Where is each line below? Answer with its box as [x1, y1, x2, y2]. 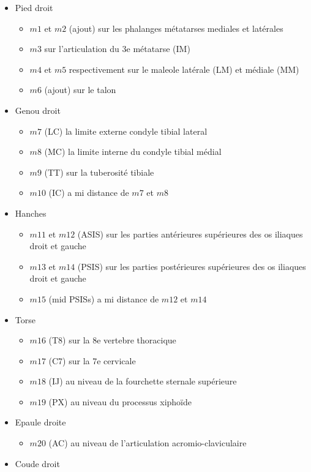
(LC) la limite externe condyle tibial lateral [44, 124, 208, 137]
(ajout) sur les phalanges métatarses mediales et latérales [69, 21, 283, 34]
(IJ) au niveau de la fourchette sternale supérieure [48, 375, 237, 388]
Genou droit [15, 103, 61, 116]
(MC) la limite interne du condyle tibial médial [44, 145, 222, 158]
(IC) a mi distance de [48, 186, 129, 199]
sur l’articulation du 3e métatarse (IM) [44, 42, 190, 55]
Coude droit [15, 457, 60, 470]
